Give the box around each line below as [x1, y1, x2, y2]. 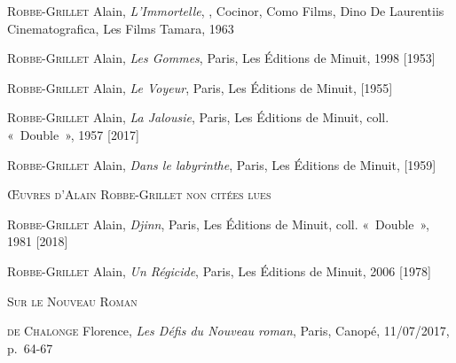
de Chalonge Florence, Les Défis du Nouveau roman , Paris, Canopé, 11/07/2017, [7, 321, 450, 340]
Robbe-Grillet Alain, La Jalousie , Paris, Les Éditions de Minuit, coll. [7, 108, 389, 127]
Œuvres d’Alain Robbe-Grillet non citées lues [7, 185, 271, 204]
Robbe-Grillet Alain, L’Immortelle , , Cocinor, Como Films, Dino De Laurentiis [7, 2, 444, 19]
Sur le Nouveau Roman [7, 291, 138, 310]
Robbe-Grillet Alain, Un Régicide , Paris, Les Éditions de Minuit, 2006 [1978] [7, 261, 431, 280]
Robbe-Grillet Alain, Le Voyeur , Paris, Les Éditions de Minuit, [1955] [7, 78, 393, 97]
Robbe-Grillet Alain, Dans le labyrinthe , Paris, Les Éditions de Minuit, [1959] [7, 155, 436, 174]
